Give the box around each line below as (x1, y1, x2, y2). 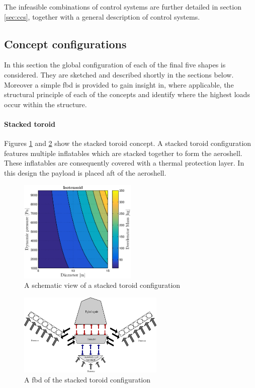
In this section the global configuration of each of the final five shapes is (4, 59, 226, 70)
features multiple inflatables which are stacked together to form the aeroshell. (4, 147, 242, 158)
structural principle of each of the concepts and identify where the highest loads (4, 89, 250, 100)
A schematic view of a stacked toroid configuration (24, 280, 181, 290)
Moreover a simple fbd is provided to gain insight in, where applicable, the (4, 79, 234, 90)
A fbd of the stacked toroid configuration (24, 374, 151, 385)
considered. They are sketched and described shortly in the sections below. (4, 69, 234, 80)
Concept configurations (4, 36, 127, 51)
